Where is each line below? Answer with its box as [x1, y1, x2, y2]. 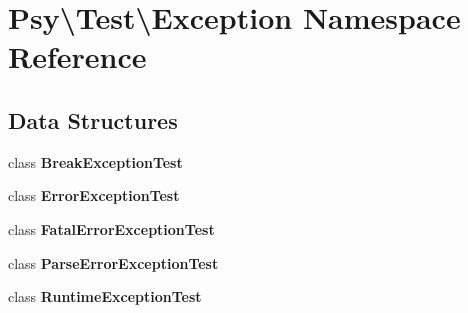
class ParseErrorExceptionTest [8, 252, 219, 273]
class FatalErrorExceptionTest [8, 218, 215, 239]
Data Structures [8, 104, 178, 135]
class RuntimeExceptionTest [8, 286, 202, 307]
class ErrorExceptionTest [8, 185, 180, 206]
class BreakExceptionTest [8, 151, 183, 172]
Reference [8, 36, 147, 77]
